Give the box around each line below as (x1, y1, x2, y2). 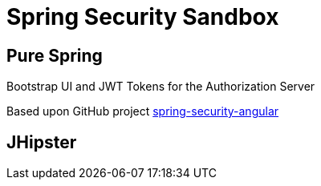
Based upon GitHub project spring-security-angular (6, 104, 279, 119)
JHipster (6, 131, 77, 152)
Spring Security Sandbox (6, 3, 279, 30)
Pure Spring (6, 45, 103, 66)
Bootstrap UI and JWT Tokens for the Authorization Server (6, 79, 315, 94)
